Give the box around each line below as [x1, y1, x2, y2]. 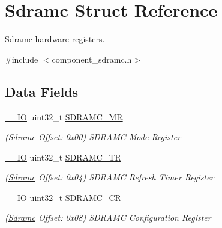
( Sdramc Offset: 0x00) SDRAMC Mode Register [5, 131, 181, 143]
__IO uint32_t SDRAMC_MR [5, 110, 123, 123]
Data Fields [5, 82, 79, 100]
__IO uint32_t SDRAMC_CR [5, 191, 121, 203]
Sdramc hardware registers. [5, 32, 105, 45]
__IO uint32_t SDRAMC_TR [5, 150, 121, 163]
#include [5, 52, 38, 65]
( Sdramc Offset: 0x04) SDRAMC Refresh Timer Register [5, 171, 214, 183]
